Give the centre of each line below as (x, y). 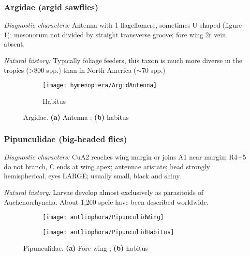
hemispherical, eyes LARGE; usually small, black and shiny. (93, 176)
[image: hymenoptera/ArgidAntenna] (100, 86)
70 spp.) (153, 70)
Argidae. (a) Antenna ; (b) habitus (76, 117)
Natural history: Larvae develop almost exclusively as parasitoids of (104, 192)
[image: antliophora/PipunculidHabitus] (109, 232)
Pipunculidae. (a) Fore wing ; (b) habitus (86, 248)
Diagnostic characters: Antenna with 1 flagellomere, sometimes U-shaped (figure (123, 25)
